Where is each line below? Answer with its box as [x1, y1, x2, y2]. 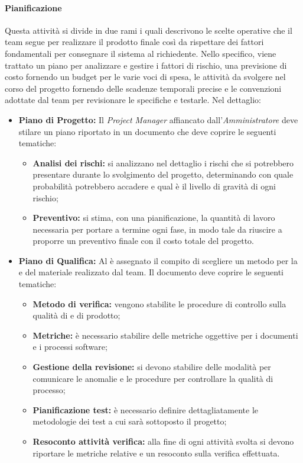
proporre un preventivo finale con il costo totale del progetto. [32, 234, 254, 247]
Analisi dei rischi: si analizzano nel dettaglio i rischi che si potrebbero [32, 156, 294, 169]
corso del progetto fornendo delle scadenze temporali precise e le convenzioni [5, 82, 282, 94]
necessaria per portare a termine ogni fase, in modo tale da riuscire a [32, 223, 282, 235]
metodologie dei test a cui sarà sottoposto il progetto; [32, 415, 227, 427]
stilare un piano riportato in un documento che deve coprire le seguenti [18, 125, 276, 137]
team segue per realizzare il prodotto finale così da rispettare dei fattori [5, 36, 264, 48]
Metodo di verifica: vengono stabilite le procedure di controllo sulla [32, 297, 286, 310]
